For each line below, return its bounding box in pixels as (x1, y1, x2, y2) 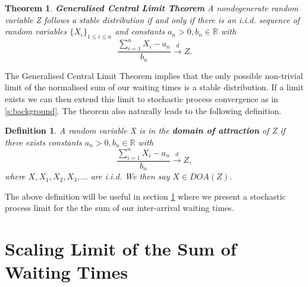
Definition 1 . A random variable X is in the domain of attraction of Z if (5, 124, 285, 137)
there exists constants (5, 135, 82, 148)
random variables (5, 25, 67, 37)
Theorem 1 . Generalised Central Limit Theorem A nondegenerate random (5, 2, 298, 14)
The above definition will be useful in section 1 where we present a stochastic (5, 190, 286, 202)
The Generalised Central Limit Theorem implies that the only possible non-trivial (5, 69, 303, 81)
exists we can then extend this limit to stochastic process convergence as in (5, 92, 278, 105)
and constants (115, 25, 165, 37)
